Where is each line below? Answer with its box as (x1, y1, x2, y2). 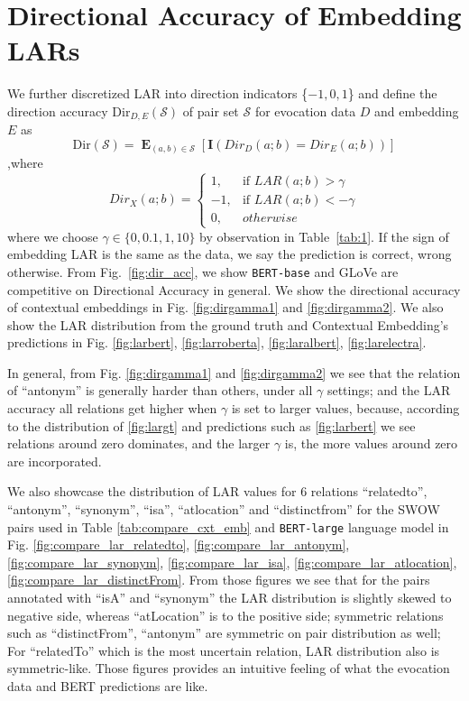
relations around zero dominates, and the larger (7, 434, 271, 453)
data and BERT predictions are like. (7, 677, 208, 696)
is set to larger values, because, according (231, 399, 460, 418)
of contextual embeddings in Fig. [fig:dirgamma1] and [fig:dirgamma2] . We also (7, 298, 444, 317)
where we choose (7, 226, 98, 245)
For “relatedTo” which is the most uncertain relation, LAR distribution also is (7, 641, 440, 659)
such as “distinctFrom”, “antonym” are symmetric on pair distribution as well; (7, 623, 441, 642)
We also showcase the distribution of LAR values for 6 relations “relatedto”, (7, 482, 428, 501)
